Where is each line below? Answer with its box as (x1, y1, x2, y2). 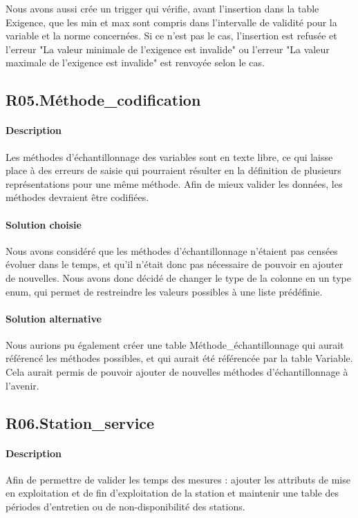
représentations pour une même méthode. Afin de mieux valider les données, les (6, 176, 343, 191)
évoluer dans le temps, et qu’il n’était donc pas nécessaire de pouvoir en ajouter (6, 257, 343, 271)
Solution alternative (6, 311, 102, 325)
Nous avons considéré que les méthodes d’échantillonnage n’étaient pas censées (6, 243, 338, 258)
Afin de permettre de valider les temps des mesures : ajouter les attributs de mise (6, 472, 350, 486)
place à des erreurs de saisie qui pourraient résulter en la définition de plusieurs (6, 163, 341, 178)
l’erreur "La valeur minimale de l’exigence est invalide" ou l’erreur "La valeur (6, 41, 330, 56)
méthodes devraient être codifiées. (6, 190, 149, 204)
